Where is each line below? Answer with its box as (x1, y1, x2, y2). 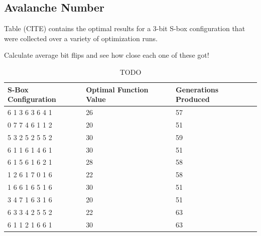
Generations (176, 84, 218, 94)
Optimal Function (86, 84, 149, 94)
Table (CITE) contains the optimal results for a (4, 23, 151, 34)
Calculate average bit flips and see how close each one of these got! (4, 50, 209, 60)
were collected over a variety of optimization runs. (4, 33, 158, 43)
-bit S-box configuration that (156, 23, 245, 34)
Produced (176, 94, 210, 104)
